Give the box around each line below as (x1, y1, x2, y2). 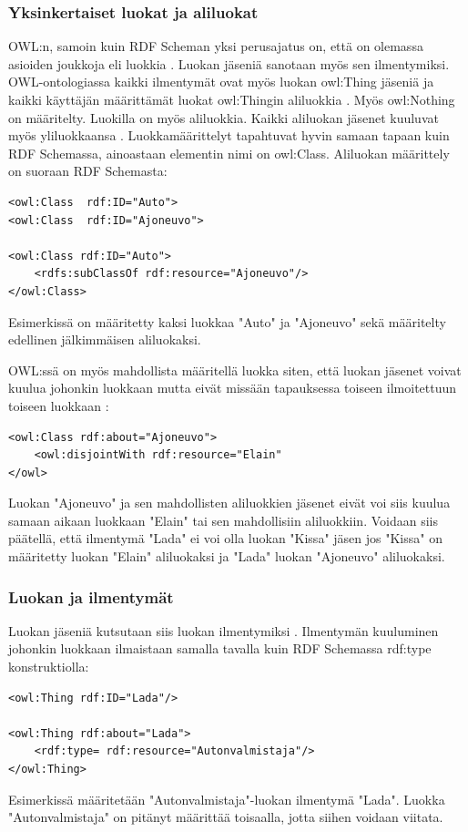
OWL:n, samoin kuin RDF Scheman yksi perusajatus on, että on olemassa (8, 36, 423, 56)
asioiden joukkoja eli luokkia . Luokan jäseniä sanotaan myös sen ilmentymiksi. (8, 54, 450, 73)
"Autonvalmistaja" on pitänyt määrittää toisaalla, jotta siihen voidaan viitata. (8, 807, 443, 827)
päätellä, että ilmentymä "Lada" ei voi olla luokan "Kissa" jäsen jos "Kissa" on (8, 529, 443, 548)
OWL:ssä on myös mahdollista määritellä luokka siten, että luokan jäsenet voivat (8, 360, 462, 379)
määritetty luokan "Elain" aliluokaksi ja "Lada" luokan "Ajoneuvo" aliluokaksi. (8, 547, 445, 566)
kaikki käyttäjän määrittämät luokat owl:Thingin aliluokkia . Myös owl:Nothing (8, 90, 455, 108)
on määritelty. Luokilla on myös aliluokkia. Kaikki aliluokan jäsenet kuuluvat (8, 108, 439, 127)
